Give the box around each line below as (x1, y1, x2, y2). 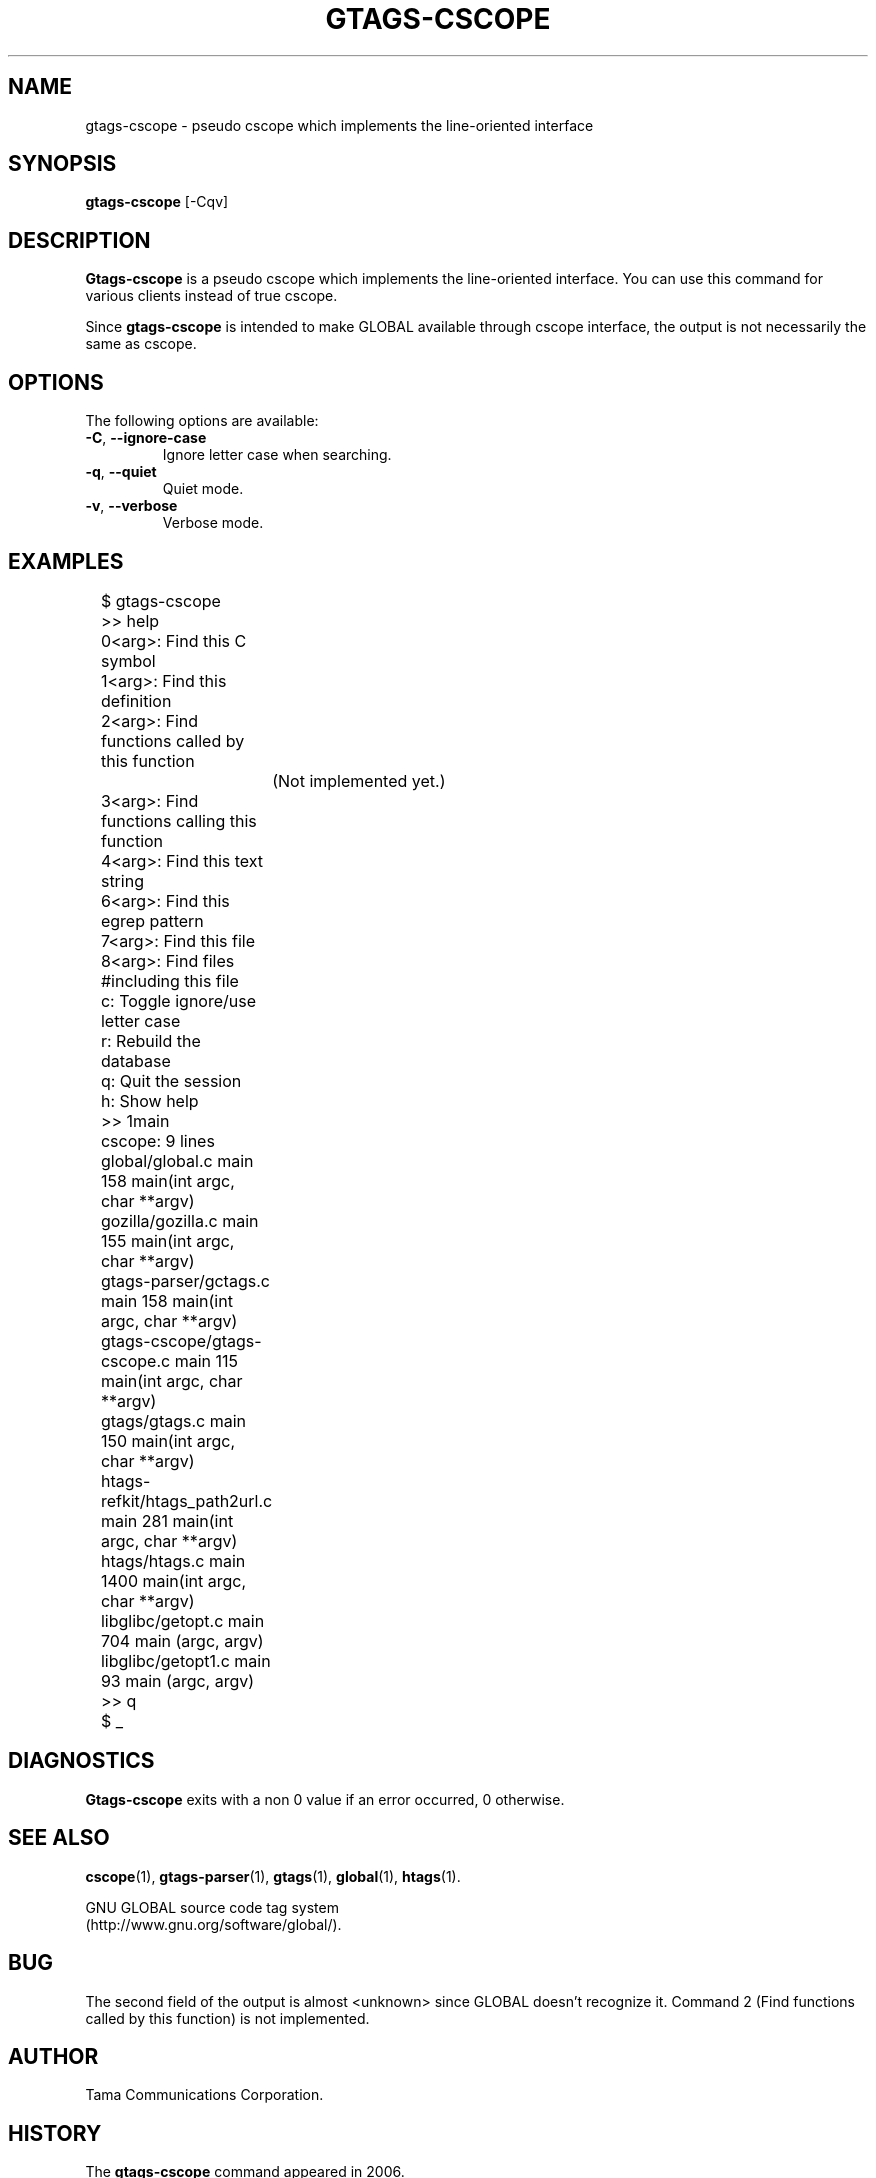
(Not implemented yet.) (272, 770, 446, 791)
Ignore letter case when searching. (162, 446, 392, 464)
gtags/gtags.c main (100, 1410, 247, 1431)
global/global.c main (100, 1150, 254, 1171)
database (100, 1050, 171, 1071)
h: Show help (100, 1090, 199, 1111)
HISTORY (8, 2120, 102, 2146)
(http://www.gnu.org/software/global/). (85, 1915, 342, 1933)
